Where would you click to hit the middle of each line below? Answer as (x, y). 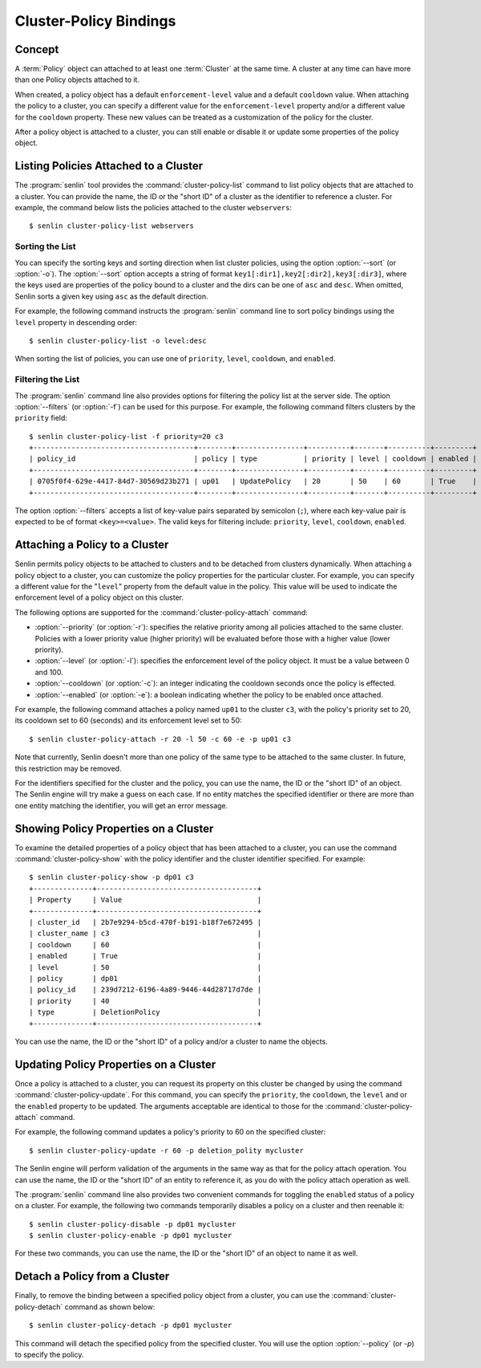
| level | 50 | (146, 967)
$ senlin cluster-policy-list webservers (111, 226)
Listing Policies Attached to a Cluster (109, 166)
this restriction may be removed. (68, 768)
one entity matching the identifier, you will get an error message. (121, 805)
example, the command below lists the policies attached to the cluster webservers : (154, 208)
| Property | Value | (146, 900)
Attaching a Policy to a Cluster (92, 545)
